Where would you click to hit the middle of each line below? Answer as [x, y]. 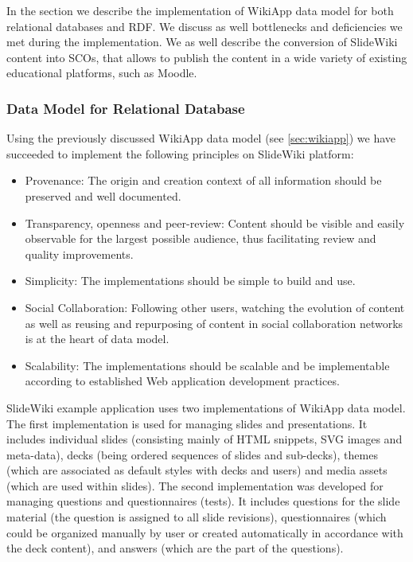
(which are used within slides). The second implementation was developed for [195, 485]
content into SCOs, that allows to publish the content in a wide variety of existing [207, 57]
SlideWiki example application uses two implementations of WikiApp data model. [206, 407]
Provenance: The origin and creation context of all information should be [203, 180]
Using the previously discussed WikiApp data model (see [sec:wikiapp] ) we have [201, 138]
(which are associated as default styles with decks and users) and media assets [197, 470]
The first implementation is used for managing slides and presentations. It [187, 423]
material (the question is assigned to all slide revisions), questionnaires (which [197, 517]
